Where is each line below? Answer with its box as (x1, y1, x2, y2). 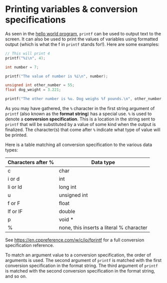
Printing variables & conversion (5, 3, 138, 15)
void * (59, 216, 74, 223)
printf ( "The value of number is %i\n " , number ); (5, 73, 108, 78)
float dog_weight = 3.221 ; (5, 87, 61, 92)
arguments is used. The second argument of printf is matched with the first (5, 257, 162, 263)
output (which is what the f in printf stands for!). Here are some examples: (5, 41, 160, 47)
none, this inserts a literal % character (59, 224, 148, 231)
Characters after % (7, 159, 54, 166)
